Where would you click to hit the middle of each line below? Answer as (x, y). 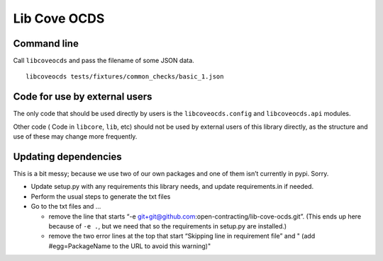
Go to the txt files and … (66, 207)
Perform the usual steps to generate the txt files (101, 196)
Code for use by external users (83, 97)
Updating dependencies (67, 157)
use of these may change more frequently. (75, 137)
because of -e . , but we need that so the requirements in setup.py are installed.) (168, 226)
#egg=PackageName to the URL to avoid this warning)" (130, 246)
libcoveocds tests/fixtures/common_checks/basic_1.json (125, 77)
